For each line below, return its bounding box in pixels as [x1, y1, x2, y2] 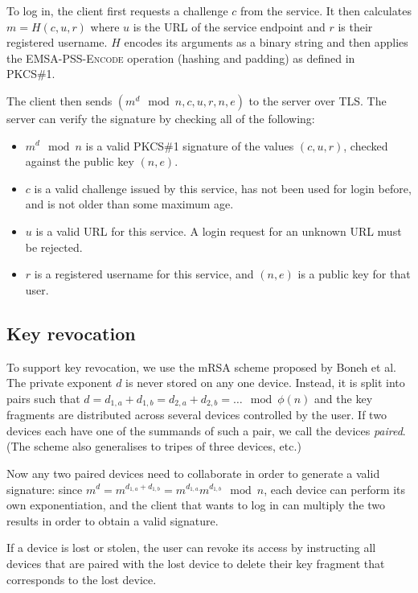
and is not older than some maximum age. [25, 196, 234, 212]
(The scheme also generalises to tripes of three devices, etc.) [6, 438, 301, 455]
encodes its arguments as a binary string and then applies [124, 34, 408, 51]
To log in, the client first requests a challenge [6, 2, 228, 19]
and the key [314, 389, 373, 406]
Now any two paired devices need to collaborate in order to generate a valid [6, 464, 380, 481]
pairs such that [6, 389, 80, 406]
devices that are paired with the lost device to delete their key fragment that [6, 554, 385, 571]
